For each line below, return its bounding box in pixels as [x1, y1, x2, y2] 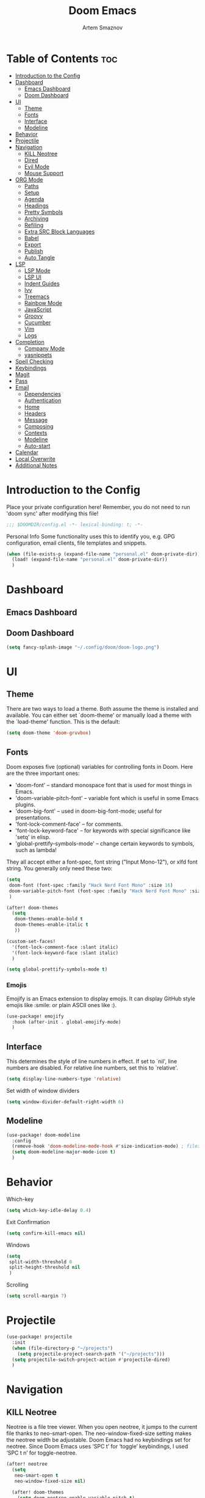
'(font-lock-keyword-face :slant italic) [12, 950, 119, 956]
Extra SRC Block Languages [24, 227, 95, 235]
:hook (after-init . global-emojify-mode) [12, 1019, 121, 1025]
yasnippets [24, 351, 52, 358]
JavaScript [24, 306, 52, 313]
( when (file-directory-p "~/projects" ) [12, 1345, 113, 1351]
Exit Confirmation [6, 1218, 50, 1225]
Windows [6, 1241, 31, 1249]
